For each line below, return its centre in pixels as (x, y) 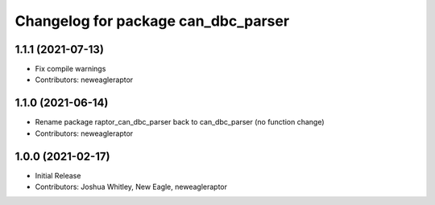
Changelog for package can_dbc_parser (152, 21)
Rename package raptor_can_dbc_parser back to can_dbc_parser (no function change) (180, 122)
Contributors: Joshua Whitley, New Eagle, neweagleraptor (131, 187)
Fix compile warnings (70, 69)
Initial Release (58, 175)
